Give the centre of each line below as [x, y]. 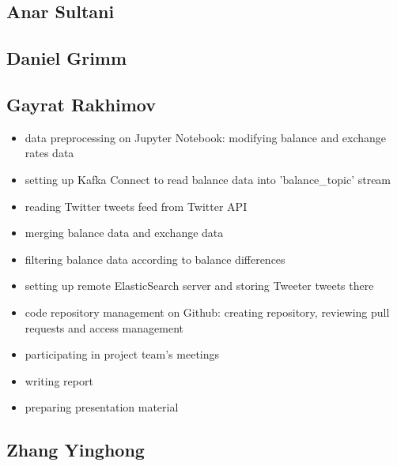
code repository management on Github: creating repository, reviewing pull [207, 312]
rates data [49, 153]
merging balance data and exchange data [124, 233]
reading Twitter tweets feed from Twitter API [136, 206]
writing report [59, 380]
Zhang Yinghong [76, 450]
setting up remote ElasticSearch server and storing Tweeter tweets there [199, 286]
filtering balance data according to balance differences [155, 259]
